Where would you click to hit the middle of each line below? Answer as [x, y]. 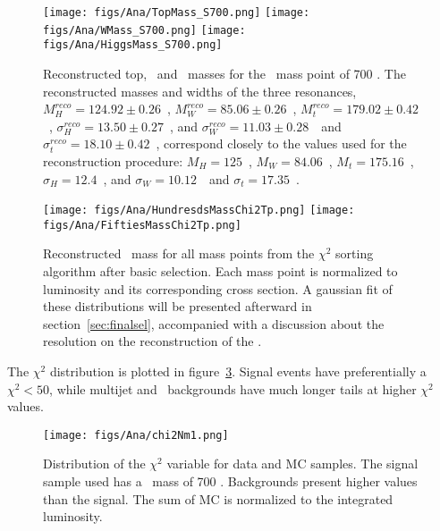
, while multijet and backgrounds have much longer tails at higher [233, 388]
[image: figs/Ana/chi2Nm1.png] [136, 435]
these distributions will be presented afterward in [178, 306]
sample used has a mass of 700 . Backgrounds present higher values [230, 481]
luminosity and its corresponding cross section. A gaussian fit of [218, 288]
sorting [355, 253]
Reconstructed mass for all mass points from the [179, 253]
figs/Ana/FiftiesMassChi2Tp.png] [142, 225]
